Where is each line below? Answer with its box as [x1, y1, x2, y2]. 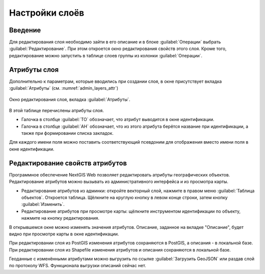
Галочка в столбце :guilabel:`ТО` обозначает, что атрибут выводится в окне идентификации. [21, 117, 214, 123]
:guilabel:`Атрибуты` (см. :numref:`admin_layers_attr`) [9, 85, 119, 91]
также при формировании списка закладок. [21, 130, 114, 136]
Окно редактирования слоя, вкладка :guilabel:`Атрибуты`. [9, 96, 131, 102]
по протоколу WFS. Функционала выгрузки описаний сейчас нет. [9, 263, 147, 269]
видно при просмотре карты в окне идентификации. [9, 231, 119, 237]
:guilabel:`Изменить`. [21, 201, 65, 207]
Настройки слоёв [9, 7, 84, 18]
